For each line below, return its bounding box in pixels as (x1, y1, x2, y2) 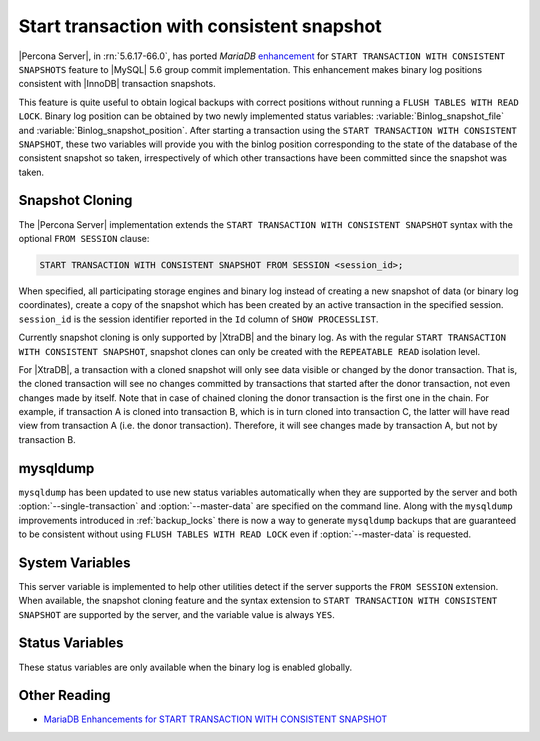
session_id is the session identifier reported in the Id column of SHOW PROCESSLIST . (18, 313, 379, 325)
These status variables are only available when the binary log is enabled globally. (18, 661, 353, 673)
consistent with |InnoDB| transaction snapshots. (18, 78, 216, 90)
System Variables (18, 554, 131, 571)
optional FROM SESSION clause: (18, 232, 150, 244)
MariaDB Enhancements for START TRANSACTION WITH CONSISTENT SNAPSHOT (43, 713, 388, 725)
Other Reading (18, 687, 111, 704)
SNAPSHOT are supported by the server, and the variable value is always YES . (18, 608, 335, 620)
